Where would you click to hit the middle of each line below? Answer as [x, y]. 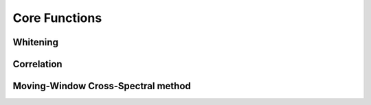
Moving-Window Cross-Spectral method [102, 86]
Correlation [37, 64]
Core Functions [57, 18]
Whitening [35, 42]
